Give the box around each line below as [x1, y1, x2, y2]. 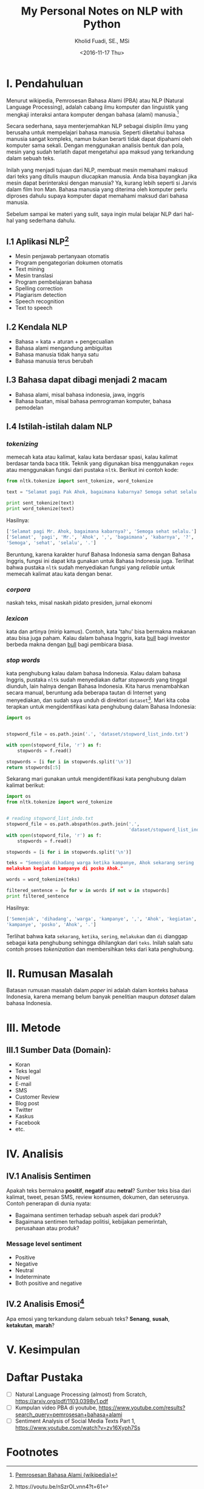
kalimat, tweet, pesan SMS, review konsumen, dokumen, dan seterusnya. [6, 1193, 189, 1201]
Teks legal [15, 1068, 41, 1075]
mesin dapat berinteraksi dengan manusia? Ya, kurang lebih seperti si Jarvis [6, 179, 197, 186]
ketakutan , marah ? [6, 1321, 55, 1329]
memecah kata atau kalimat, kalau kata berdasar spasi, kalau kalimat [6, 454, 178, 461]
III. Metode [6, 1021, 61, 1035]
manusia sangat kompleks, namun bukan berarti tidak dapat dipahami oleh [6, 135, 192, 143]
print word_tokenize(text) [6, 506, 75, 512]
